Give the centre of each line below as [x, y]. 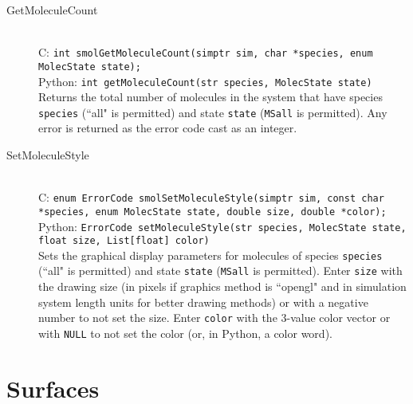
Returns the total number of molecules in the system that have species [210, 97]
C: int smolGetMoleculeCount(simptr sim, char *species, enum [206, 52]
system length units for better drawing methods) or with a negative [203, 302]
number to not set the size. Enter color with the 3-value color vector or [214, 318]
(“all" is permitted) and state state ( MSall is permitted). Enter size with [220, 271]
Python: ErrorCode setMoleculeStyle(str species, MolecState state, [222, 226]
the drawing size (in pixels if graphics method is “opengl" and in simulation [222, 286]
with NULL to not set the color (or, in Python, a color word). [185, 333]
